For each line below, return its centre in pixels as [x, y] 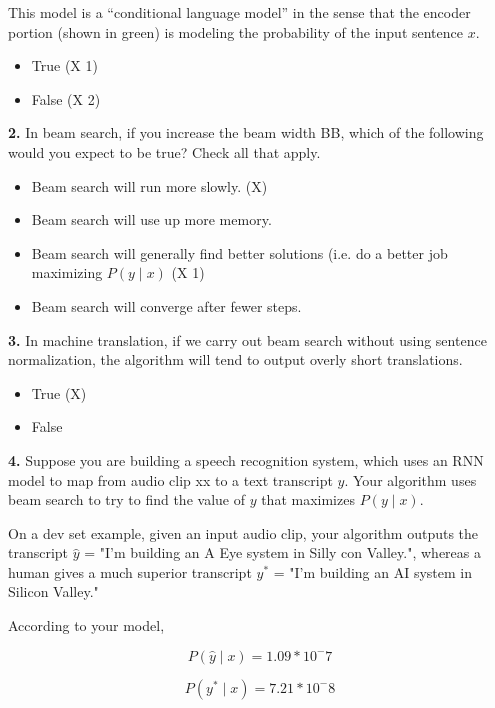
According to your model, [86, 625]
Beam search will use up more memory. [151, 219]
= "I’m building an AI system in [373, 571]
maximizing [67, 272]
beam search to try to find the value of [126, 499]
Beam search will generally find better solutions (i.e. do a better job [239, 252]
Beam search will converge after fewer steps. [166, 305]
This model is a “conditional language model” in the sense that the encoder [239, 12]
